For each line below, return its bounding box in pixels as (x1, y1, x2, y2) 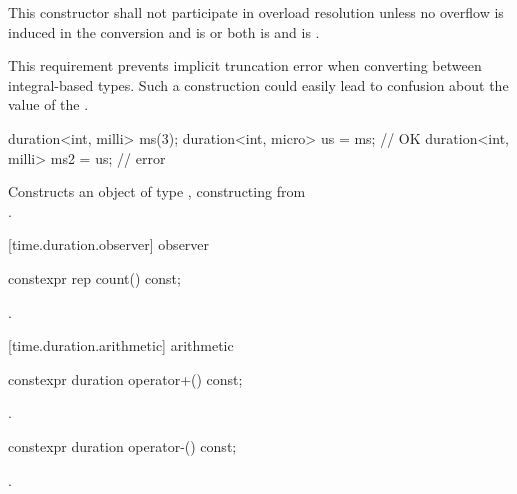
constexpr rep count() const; (8, 267, 181, 288)
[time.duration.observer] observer (8, 234, 210, 255)
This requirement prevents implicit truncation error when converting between (8, 55, 482, 76)
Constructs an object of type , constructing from (8, 181, 306, 202)
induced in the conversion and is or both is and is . (8, 21, 320, 42)
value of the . (8, 94, 89, 115)
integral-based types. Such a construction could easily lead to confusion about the (8, 74, 509, 95)
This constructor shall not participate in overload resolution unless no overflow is (8, 2, 504, 22)
